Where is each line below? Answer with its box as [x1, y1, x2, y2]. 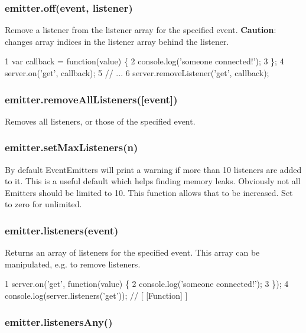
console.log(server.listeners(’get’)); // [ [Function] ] [5, 289, 188, 301]
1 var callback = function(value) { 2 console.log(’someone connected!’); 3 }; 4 [5, 55, 284, 67]
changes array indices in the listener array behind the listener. [5, 35, 229, 47]
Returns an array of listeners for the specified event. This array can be [5, 246, 260, 259]
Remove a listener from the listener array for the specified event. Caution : [5, 24, 276, 36]
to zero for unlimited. [5, 198, 82, 210]
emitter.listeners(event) [5, 223, 119, 237]
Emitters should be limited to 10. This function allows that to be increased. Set [5, 186, 293, 198]
